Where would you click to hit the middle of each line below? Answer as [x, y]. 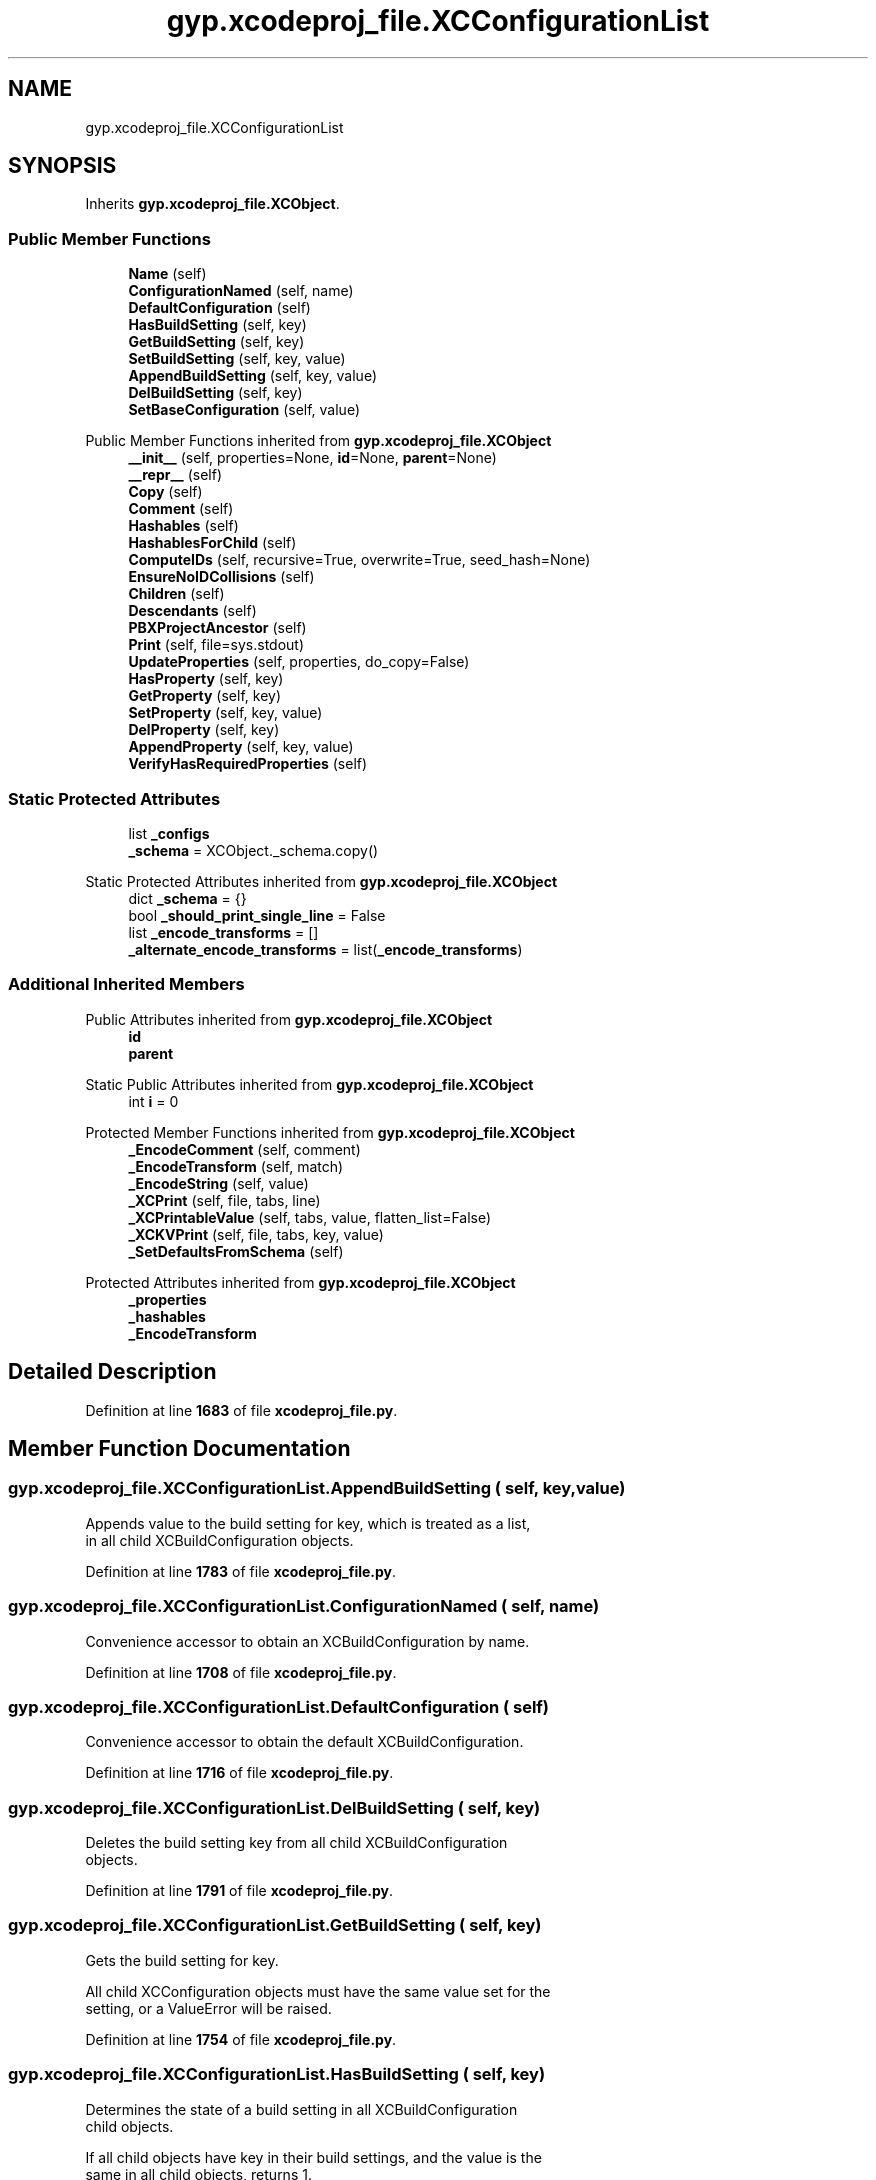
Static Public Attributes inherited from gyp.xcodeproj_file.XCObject [309, 1084]
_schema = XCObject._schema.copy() [253, 850]
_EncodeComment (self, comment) [244, 1149]
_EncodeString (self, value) [218, 1183]
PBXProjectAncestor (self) [217, 628]
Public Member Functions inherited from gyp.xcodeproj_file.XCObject [318, 441]
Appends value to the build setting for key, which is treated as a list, [308, 1523]
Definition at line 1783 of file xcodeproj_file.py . [241, 1571]
